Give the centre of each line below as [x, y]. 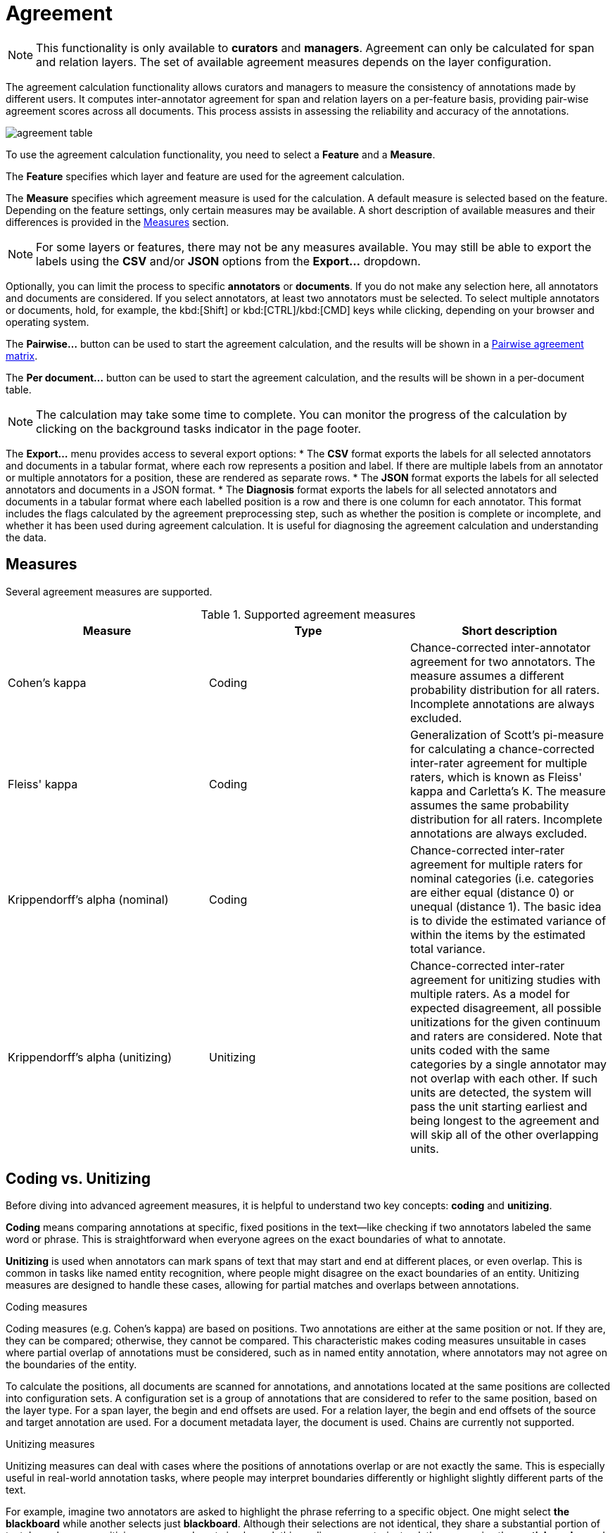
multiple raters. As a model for [490, 993]
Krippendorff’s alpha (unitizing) [90, 1057]
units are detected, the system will [501, 1092]
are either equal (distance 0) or [492, 892]
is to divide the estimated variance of [508, 920]
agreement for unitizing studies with [505, 979]
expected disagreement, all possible [506, 1008]
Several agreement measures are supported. [109, 591]
